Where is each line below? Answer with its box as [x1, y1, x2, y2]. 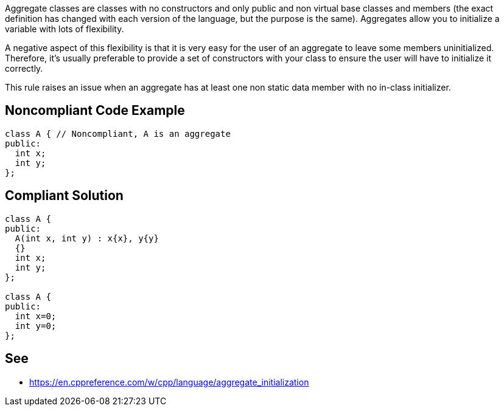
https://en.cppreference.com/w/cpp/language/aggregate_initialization [29, 376, 309, 387]
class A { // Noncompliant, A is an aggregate [5, 128, 231, 139]
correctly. [5, 63, 43, 74]
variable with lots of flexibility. [5, 24, 124, 34]
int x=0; [15, 311, 57, 321]
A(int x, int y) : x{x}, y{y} [15, 233, 159, 243]
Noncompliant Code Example [5, 103, 185, 119]
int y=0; [15, 320, 57, 331]
